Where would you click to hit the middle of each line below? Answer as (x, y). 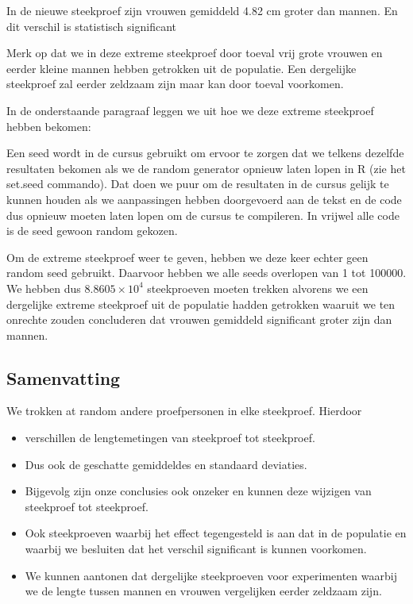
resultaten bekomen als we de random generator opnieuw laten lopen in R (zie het (206, 168)
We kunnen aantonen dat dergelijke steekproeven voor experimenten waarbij (211, 575)
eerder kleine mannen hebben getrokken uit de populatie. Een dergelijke (181, 68)
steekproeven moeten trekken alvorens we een (258, 288)
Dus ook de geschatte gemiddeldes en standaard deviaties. (166, 464)
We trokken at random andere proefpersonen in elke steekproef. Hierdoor (184, 411)
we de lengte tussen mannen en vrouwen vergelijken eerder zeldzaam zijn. (203, 591)
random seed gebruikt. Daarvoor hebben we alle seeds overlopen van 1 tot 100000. (206, 273)
